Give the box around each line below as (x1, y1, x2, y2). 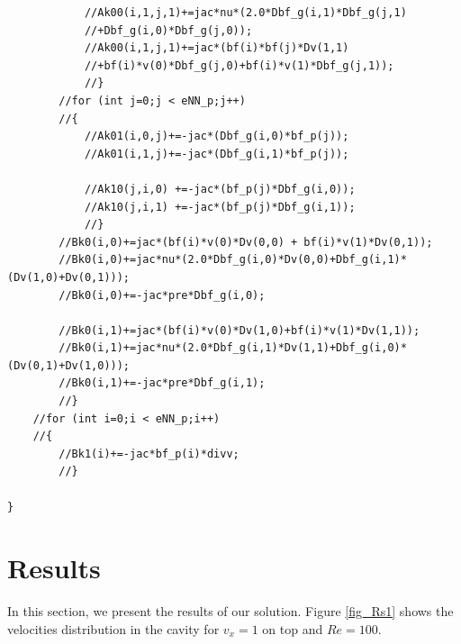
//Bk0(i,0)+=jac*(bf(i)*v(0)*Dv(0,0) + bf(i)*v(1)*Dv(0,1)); (59, 235, 433, 249)
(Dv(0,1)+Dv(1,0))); (7, 358, 131, 372)
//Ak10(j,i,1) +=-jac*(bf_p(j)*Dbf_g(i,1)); (84, 200, 356, 213)
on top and (262, 619, 323, 638)
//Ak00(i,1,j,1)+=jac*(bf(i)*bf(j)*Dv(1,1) (84, 41, 349, 55)
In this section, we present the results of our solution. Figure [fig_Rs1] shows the (7, 602, 454, 621)
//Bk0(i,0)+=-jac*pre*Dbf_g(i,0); (59, 288, 266, 302)
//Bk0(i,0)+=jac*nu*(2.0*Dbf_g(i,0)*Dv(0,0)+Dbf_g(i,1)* (59, 253, 407, 267)
